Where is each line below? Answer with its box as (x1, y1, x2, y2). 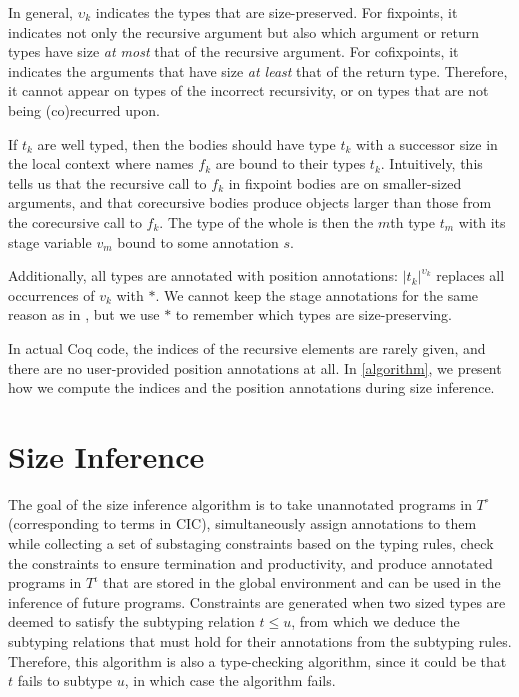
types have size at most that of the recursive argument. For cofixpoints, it (8, 41, 459, 62)
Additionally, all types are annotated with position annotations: (8, 265, 399, 286)
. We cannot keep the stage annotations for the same (155, 284, 479, 305)
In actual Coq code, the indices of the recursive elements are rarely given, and (8, 337, 486, 358)
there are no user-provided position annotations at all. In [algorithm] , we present (8, 357, 502, 378)
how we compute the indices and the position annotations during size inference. (8, 377, 495, 398)
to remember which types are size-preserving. (175, 304, 452, 325)
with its (458, 211, 506, 232)
